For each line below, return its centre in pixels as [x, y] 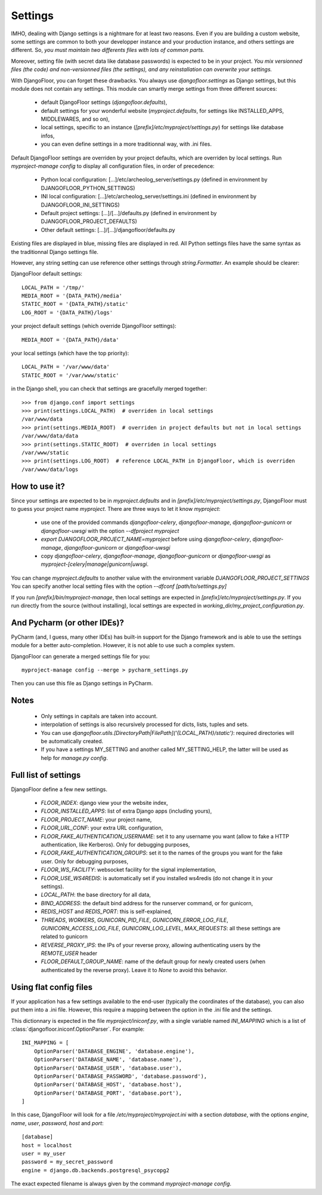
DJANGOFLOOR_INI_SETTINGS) [80, 205]
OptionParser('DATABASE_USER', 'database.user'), [108, 1068]
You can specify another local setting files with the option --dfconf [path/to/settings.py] [119, 586]
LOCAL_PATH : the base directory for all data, [96, 895]
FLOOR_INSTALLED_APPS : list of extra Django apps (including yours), [126, 811]
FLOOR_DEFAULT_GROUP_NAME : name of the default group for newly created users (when [153, 961]
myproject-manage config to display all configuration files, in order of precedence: [113, 166]
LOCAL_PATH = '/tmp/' [53, 287]
